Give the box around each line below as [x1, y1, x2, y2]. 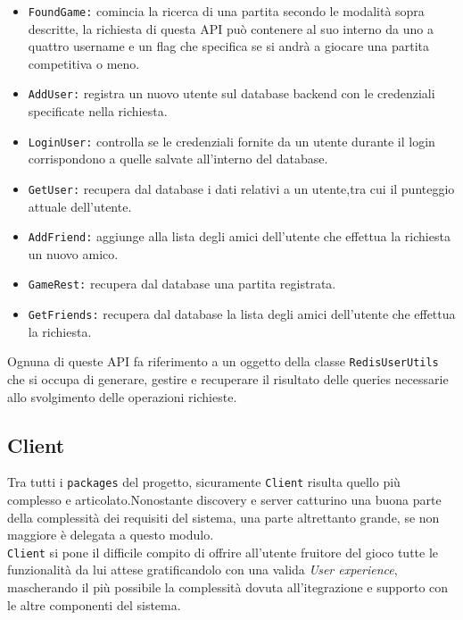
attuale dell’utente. [28, 197, 132, 215]
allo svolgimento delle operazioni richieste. [7, 387, 237, 406]
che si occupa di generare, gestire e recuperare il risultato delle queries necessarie [7, 370, 449, 388]
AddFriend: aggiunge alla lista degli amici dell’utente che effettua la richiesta [28, 227, 451, 246]
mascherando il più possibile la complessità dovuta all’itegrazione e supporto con [7, 578, 449, 597]
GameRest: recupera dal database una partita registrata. [28, 274, 336, 293]
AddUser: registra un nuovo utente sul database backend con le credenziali [28, 84, 435, 103]
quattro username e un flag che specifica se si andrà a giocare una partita [28, 37, 430, 55]
